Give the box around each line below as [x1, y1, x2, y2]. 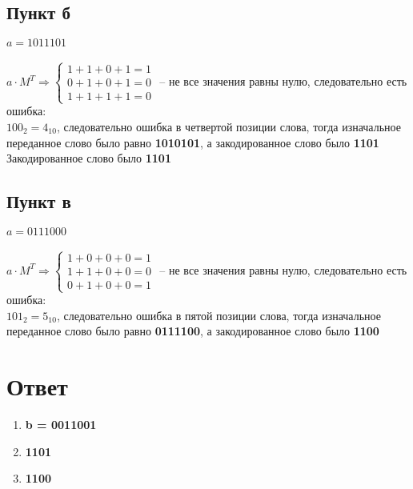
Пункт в [6, 189, 71, 214]
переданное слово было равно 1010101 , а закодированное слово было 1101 [6, 134, 379, 150]
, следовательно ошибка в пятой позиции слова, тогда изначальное [56, 307, 381, 323]
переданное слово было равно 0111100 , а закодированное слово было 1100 [6, 323, 379, 339]
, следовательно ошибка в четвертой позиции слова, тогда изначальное [56, 118, 401, 134]
